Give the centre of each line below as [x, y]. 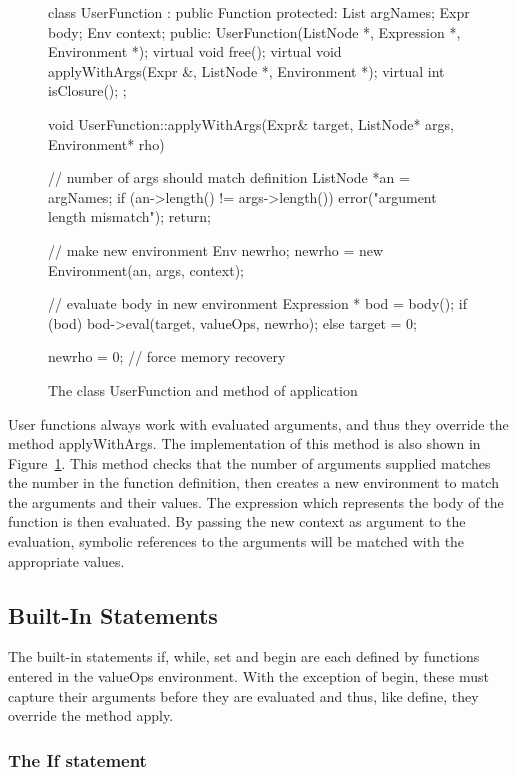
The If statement [77, 759]
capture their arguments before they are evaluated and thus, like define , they [243, 695]
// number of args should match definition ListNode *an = [229, 177]
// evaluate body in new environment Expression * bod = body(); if [257, 303]
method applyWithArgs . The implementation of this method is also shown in [244, 443]
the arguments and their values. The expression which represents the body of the [256, 501]
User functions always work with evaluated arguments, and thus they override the [258, 423]
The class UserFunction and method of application [203, 389]
